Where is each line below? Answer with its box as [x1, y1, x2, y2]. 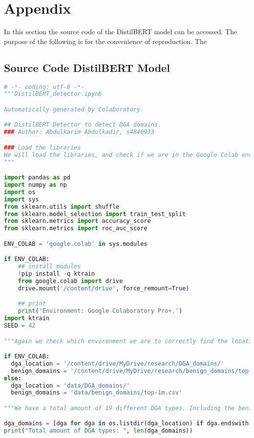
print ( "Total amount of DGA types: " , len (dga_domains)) [4, 427, 193, 435]
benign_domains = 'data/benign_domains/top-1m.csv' [11, 389, 183, 396]
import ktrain [4, 315, 50, 322]
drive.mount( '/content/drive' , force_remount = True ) [18, 285, 190, 292]
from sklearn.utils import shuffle [4, 203, 120, 210]
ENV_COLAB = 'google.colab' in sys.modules [4, 240, 148, 247]
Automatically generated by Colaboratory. [4, 106, 144, 113]
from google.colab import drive [18, 277, 123, 285]
